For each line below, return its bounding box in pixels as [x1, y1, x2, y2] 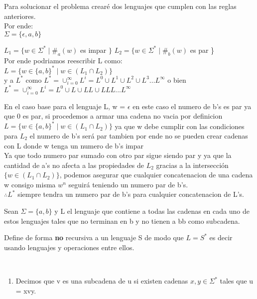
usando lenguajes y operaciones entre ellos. [4, 242, 134, 252]
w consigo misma [4, 179, 56, 189]
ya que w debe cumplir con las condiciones [115, 121, 245, 131]
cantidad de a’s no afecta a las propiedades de [4, 159, 144, 170]
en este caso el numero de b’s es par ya [132, 101, 252, 111]
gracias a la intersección [156, 159, 229, 170]
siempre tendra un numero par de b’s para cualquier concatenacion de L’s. [17, 189, 245, 199]
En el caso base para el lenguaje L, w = [4, 101, 126, 111]
